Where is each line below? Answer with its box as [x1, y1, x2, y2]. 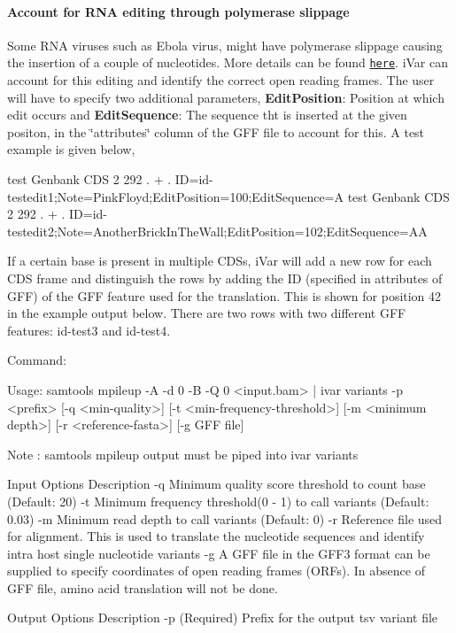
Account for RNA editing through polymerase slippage [7, 2, 350, 20]
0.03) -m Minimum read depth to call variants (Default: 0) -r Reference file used [7, 509, 443, 528]
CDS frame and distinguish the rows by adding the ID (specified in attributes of [7, 268, 443, 287]
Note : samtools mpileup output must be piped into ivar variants [7, 444, 359, 463]
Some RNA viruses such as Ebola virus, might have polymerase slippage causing [7, 35, 443, 54]
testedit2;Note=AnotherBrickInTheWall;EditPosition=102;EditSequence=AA [7, 221, 428, 240]
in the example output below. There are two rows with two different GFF [7, 304, 406, 322]
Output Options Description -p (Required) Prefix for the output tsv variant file [7, 608, 438, 627]
